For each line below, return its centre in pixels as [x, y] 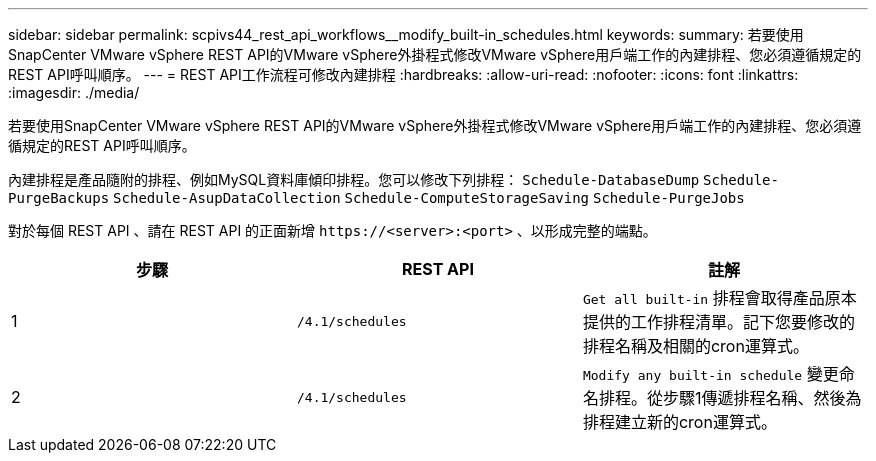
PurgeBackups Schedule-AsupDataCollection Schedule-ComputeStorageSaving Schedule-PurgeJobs [376, 198]
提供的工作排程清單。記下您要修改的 [718, 322]
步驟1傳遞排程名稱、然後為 [762, 398]
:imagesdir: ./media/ [74, 92]
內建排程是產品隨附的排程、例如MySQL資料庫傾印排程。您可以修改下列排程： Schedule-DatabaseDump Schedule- [393, 179]
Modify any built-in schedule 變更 [710, 374]
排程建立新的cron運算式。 [679, 422]
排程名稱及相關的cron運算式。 [695, 346]
